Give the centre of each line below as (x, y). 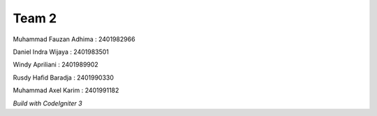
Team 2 (35, 18)
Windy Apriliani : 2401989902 (56, 65)
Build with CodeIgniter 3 (48, 103)
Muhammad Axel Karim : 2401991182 (66, 90)
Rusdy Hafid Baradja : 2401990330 (64, 78)
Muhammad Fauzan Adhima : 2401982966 (74, 39)
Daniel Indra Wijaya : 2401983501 (61, 52)
